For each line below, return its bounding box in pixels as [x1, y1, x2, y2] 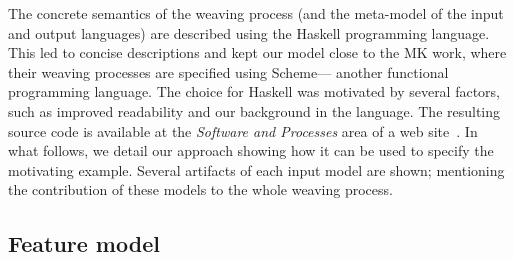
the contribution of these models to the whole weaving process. [8, 179, 393, 200]
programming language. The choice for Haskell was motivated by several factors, [8, 81, 501, 102]
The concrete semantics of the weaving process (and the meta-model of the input [8, 3, 504, 23]
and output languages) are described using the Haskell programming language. [8, 22, 490, 43]
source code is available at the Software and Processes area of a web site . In [8, 120, 478, 141]
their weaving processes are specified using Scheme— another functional [8, 61, 449, 82]
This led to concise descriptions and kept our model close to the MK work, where [8, 42, 507, 63]
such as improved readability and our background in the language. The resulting [8, 100, 501, 121]
